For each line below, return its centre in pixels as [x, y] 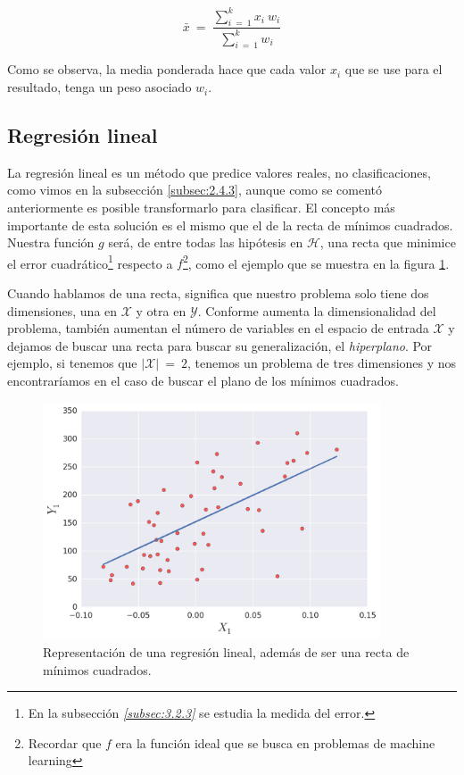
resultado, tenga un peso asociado [99, 87]
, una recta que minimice [388, 242]
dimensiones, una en [62, 310]
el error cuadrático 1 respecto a [90, 262]
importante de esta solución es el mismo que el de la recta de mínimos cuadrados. [230, 225]
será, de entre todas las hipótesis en [206, 242]
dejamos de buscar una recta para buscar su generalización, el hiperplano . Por [220, 345]
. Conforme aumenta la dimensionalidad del [317, 310]
